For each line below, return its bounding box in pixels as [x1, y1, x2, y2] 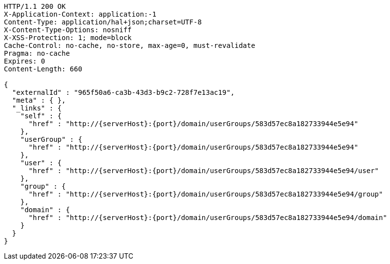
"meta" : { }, [12, 96, 66, 104]
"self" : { [20, 112, 62, 120]
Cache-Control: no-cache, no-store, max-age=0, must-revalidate [4, 42, 256, 49]
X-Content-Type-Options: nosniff [4, 26, 132, 34]
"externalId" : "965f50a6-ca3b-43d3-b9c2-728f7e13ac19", [12, 88, 235, 96]
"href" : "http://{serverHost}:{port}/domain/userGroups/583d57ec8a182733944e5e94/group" [28, 190, 383, 198]
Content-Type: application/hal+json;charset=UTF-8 [4, 18, 202, 26]
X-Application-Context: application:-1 [4, 10, 156, 18]
